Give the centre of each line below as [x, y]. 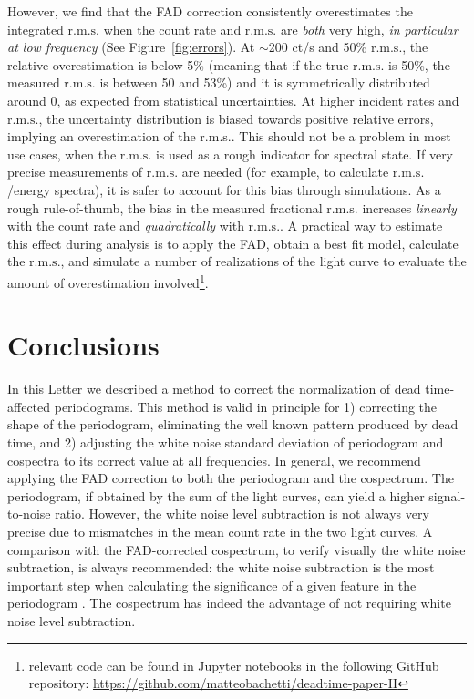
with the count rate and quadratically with [126, 226]
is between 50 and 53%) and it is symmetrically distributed [265, 82]
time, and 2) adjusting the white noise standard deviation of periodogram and [226, 442]
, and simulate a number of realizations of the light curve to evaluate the [263, 261]
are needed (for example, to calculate [285, 172]
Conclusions [83, 345]
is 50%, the [419, 64]
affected [29, 406]
